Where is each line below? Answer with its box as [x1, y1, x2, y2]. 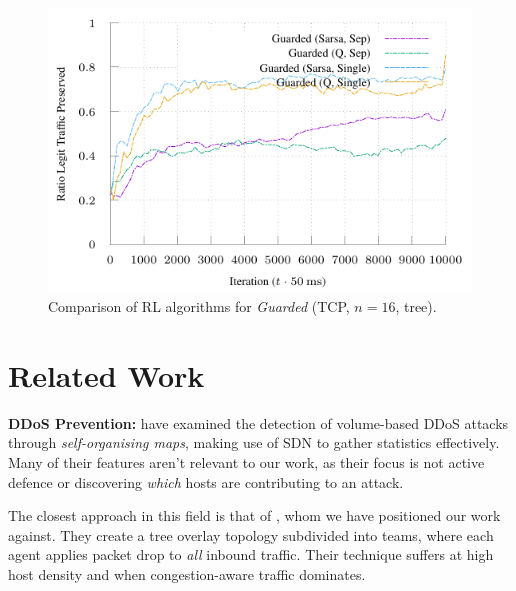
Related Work [8, 354, 205, 395]
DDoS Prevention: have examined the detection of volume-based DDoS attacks [8, 412, 509, 433]
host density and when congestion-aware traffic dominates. [8, 563, 366, 584]
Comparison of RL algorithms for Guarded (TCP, [48, 296, 350, 317]
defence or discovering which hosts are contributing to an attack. [8, 471, 404, 492]
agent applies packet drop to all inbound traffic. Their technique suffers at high [8, 544, 494, 565]
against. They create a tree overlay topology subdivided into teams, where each [8, 524, 494, 545]
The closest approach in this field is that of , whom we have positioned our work [8, 505, 501, 526]
